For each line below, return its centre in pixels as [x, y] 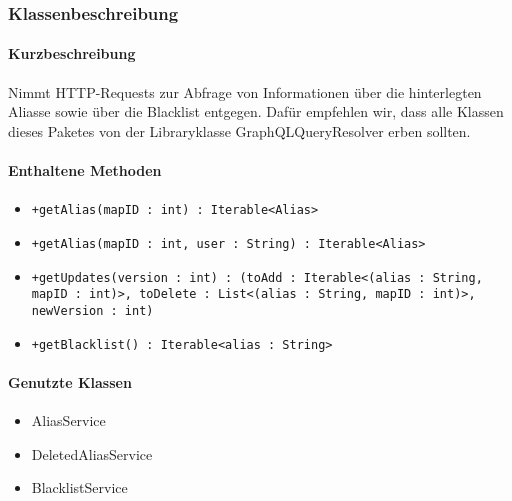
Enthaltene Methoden [85, 170]
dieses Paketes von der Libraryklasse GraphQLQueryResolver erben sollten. [239, 130]
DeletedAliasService [92, 453]
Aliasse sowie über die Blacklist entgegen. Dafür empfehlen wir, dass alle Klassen [256, 111]
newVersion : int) [92, 310]
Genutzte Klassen [70, 381]
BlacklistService [79, 487]
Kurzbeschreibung [72, 53]
